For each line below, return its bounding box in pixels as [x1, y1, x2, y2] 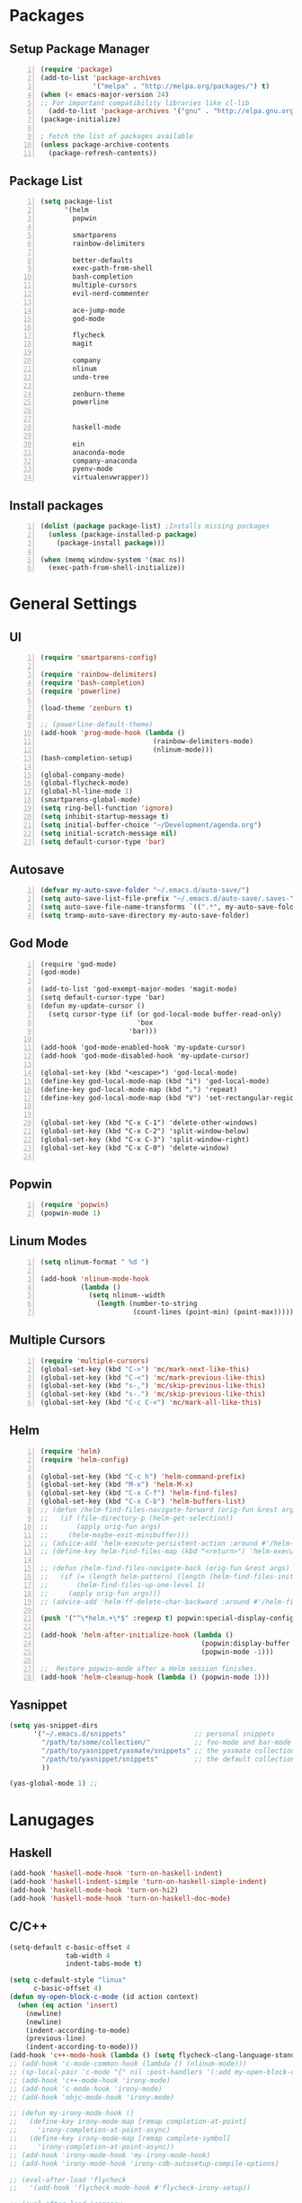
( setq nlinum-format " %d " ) [40, 1257, 150, 1266]
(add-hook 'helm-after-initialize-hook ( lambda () [40, 1630, 234, 1640]
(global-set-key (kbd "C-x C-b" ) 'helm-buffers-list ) [40, 1497, 246, 1506]
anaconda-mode [72, 448, 126, 457]
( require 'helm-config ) [40, 1455, 129, 1464]
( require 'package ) [40, 65, 113, 74]
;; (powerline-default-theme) [40, 720, 154, 729]
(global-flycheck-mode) [40, 778, 129, 787]
